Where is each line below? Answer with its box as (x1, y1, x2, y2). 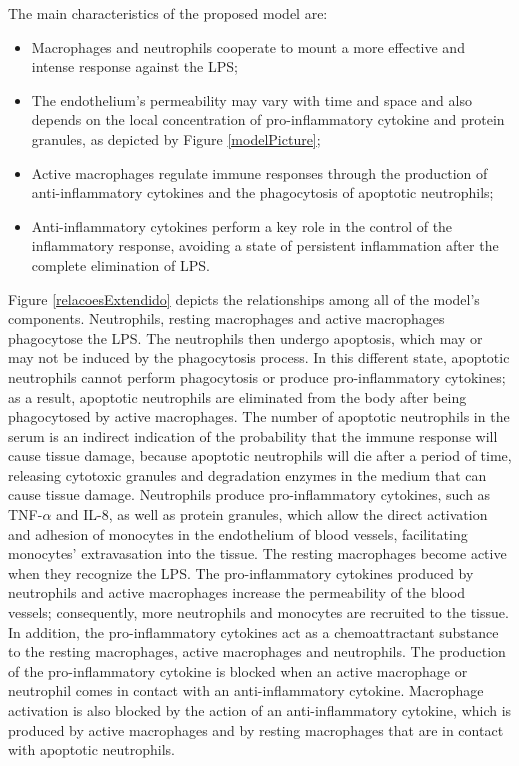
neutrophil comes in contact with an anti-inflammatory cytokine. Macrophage (8, 680, 484, 701)
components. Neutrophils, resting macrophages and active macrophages (8, 308, 445, 329)
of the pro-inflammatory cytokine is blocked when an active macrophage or (8, 660, 468, 681)
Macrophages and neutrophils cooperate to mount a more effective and (31, 36, 465, 57)
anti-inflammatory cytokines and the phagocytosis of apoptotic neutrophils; (31, 182, 494, 203)
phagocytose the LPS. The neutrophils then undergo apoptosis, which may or (8, 327, 483, 348)
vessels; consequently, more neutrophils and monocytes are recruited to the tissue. (8, 602, 509, 623)
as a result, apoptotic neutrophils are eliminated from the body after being (8, 386, 467, 407)
